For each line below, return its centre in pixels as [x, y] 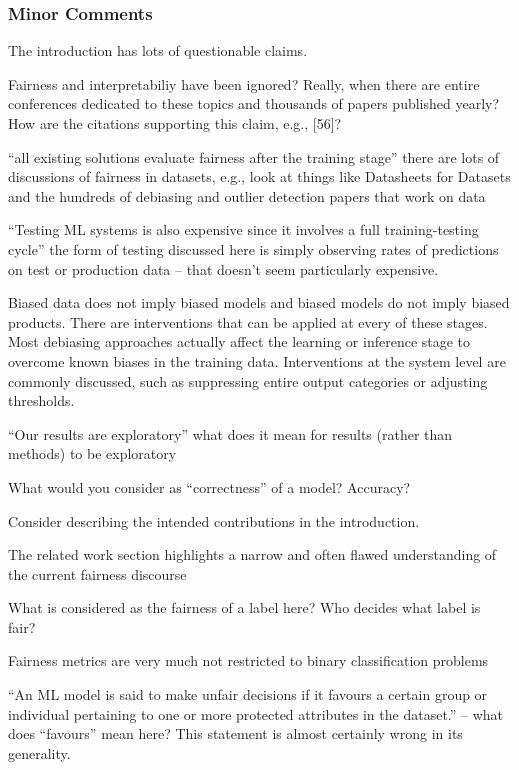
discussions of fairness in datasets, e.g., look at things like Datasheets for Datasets [259, 176]
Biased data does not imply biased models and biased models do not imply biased [259, 302]
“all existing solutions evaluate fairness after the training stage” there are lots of [254, 156]
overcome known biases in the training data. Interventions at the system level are [257, 360]
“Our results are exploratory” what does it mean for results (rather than [230, 433]
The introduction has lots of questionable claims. [158, 50]
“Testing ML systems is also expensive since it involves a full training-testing [243, 229]
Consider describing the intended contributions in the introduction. [214, 520]
